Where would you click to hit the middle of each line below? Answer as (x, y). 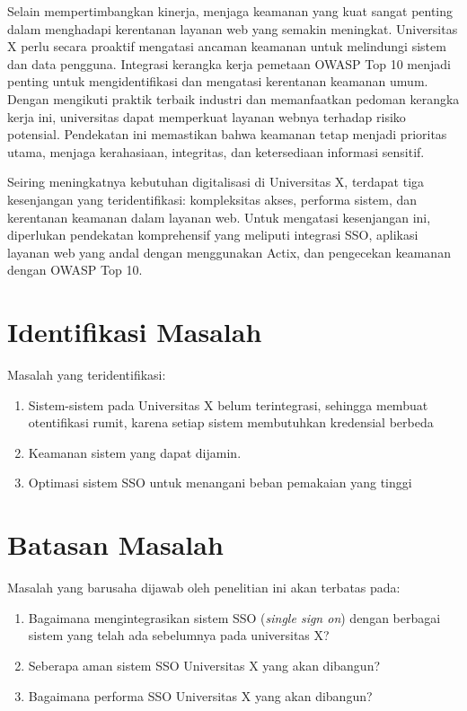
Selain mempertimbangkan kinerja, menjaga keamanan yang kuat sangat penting (230, 11)
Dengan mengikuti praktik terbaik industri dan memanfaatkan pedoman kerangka (233, 98)
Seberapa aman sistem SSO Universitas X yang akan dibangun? (204, 665)
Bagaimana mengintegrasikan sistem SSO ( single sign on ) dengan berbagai (234, 617)
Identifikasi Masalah (135, 332)
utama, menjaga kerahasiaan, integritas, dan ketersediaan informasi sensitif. (216, 151)
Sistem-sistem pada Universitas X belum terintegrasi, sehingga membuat (228, 404)
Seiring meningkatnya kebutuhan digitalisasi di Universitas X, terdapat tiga (216, 182)
